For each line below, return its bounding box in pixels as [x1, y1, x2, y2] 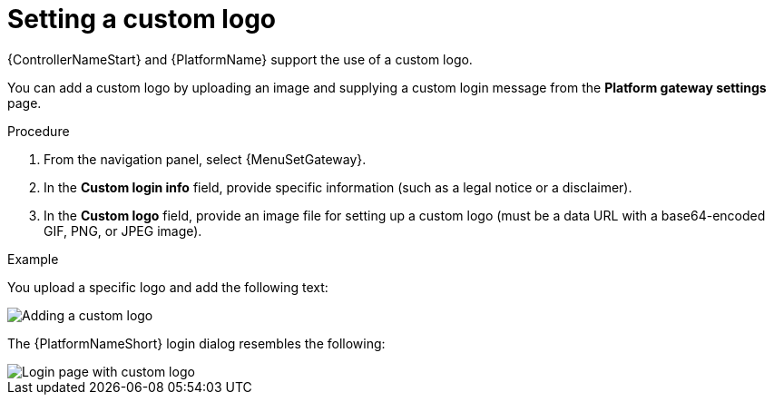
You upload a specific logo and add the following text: [7, 279, 328, 295]
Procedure [7, 123, 70, 139]
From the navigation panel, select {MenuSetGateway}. [44, 151, 367, 167]
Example [7, 250, 59, 267]
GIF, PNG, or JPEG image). [44, 222, 202, 239]
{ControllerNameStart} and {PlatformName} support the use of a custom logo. [7, 51, 473, 67]
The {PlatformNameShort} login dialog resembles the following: [7, 335, 386, 351]
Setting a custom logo [7, 4, 276, 34]
